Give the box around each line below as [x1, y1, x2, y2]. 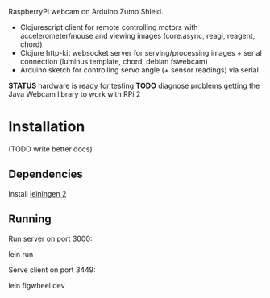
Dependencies [8, 168, 83, 181]
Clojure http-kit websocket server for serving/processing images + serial [19, 48, 262, 57]
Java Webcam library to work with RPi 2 [8, 89, 141, 99]
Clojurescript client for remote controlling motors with [19, 23, 198, 31]
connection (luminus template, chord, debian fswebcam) [19, 56, 208, 66]
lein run [8, 249, 34, 259]
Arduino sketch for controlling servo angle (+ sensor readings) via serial [19, 65, 260, 75]
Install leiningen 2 [8, 188, 67, 198]
